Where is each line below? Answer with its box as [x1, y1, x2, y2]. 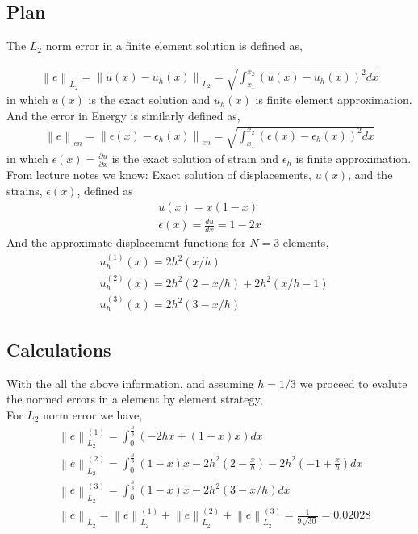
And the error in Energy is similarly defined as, [6, 106, 240, 123]
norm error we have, [43, 406, 143, 423]
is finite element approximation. [255, 91, 412, 108]
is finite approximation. [295, 150, 412, 167]
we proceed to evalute [299, 374, 408, 391]
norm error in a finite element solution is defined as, [45, 37, 303, 54]
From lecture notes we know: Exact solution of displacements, [6, 166, 311, 183]
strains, [6, 182, 43, 199]
